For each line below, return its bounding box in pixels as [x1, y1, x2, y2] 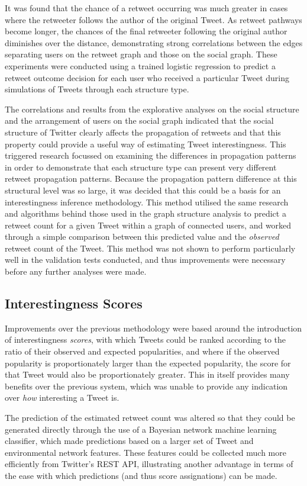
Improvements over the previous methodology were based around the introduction [5, 321, 302, 334]
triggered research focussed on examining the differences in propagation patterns [5, 149, 296, 162]
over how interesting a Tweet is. [5, 391, 119, 404]
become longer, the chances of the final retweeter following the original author [5, 25, 287, 37]
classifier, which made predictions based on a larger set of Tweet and [5, 434, 254, 447]
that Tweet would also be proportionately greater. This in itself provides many [5, 368, 290, 381]
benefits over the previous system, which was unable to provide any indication [5, 379, 288, 392]
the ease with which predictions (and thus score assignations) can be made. [5, 469, 277, 481]
